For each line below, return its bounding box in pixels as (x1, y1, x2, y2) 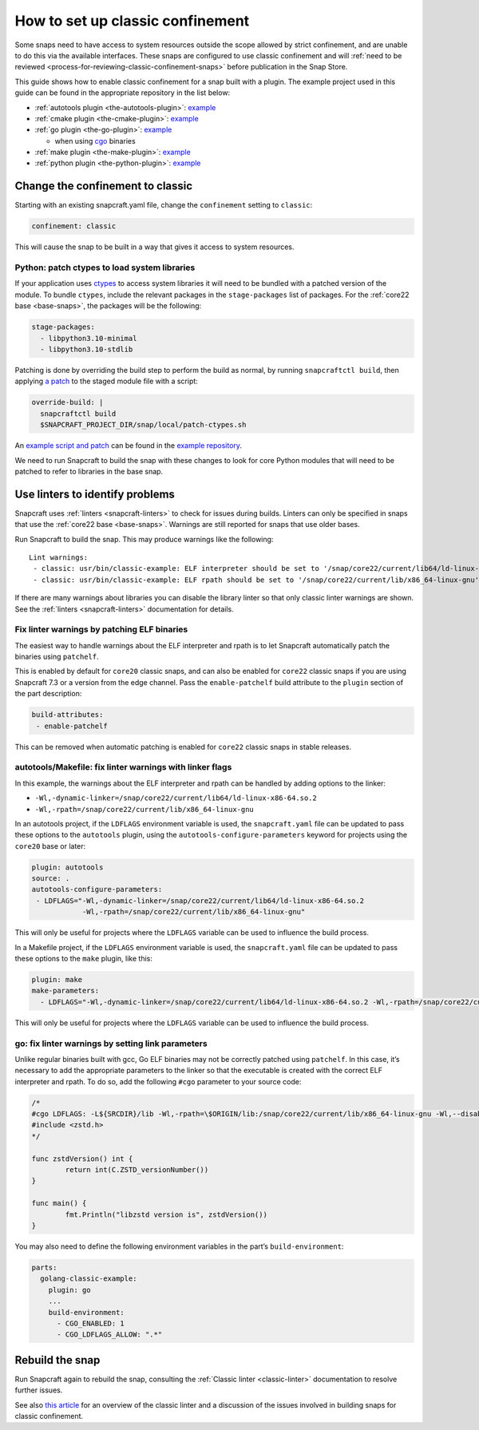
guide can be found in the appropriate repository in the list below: (14, 88, 231, 97)
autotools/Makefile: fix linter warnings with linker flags (14, 762, 232, 773)
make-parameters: (31, 986, 100, 996)
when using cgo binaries (54, 136, 136, 145)
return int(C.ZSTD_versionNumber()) (65, 1166, 209, 1175)
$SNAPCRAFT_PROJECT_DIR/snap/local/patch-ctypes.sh (40, 420, 247, 430)
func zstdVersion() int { (31, 1154, 133, 1163)
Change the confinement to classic (14, 180, 193, 193)
